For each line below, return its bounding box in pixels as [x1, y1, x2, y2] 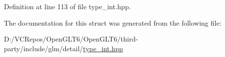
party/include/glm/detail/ [4, 43, 84, 53]
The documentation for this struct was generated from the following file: [4, 17, 222, 28]
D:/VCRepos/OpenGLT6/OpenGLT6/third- [4, 34, 138, 44]
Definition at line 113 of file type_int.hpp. [4, 1, 131, 11]
